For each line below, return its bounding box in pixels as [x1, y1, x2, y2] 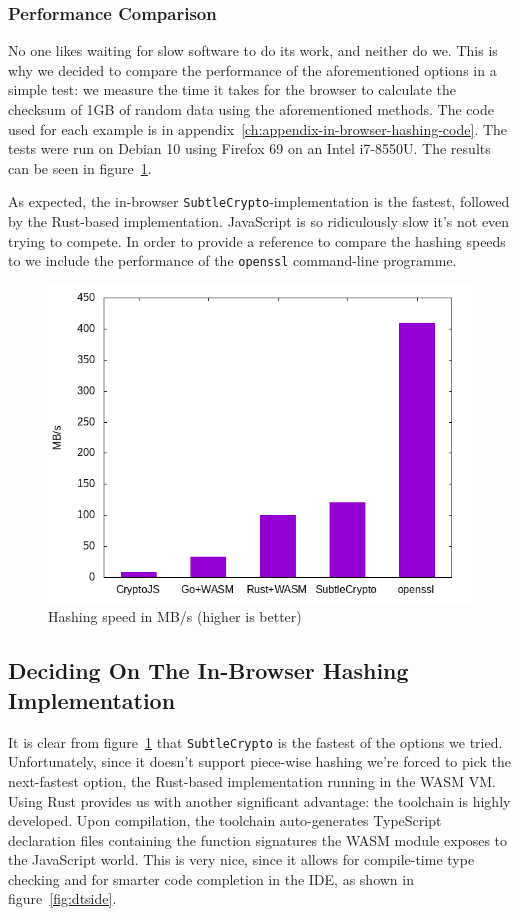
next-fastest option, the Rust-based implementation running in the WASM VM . [8, 770, 496, 791]
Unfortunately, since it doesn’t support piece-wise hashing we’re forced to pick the [8, 751, 511, 772]
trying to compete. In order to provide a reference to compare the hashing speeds [8, 230, 506, 251]
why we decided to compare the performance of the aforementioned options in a [8, 59, 497, 80]
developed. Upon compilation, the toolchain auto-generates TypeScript [8, 810, 442, 831]
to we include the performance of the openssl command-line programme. [8, 250, 457, 271]
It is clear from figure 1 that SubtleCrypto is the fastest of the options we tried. [8, 731, 503, 752]
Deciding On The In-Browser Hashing [8, 655, 409, 686]
